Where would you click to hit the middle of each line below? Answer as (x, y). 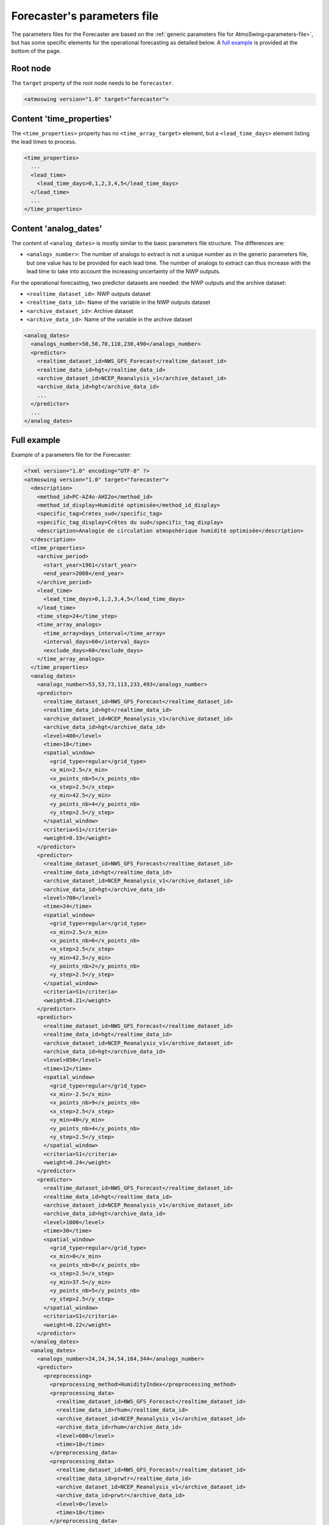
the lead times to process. (44, 142)
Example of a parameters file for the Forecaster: (71, 455)
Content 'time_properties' (62, 119)
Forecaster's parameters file (85, 16)
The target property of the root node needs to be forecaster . (92, 83)
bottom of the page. (36, 51)
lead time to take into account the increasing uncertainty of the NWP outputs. (123, 271)
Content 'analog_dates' (57, 228)
